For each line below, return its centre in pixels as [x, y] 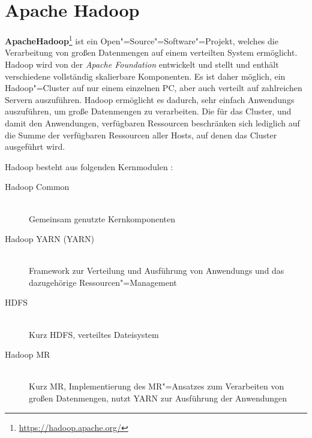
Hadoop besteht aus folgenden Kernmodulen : [89, 166]
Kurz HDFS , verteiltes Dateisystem [94, 334]
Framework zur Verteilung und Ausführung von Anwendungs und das [157, 271]
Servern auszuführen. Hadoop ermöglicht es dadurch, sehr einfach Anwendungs [150, 99]
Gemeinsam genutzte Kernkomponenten [102, 218]
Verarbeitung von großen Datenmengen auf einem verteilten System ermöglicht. [151, 52]
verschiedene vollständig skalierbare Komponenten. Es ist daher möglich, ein [145, 76]
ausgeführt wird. [35, 146]
